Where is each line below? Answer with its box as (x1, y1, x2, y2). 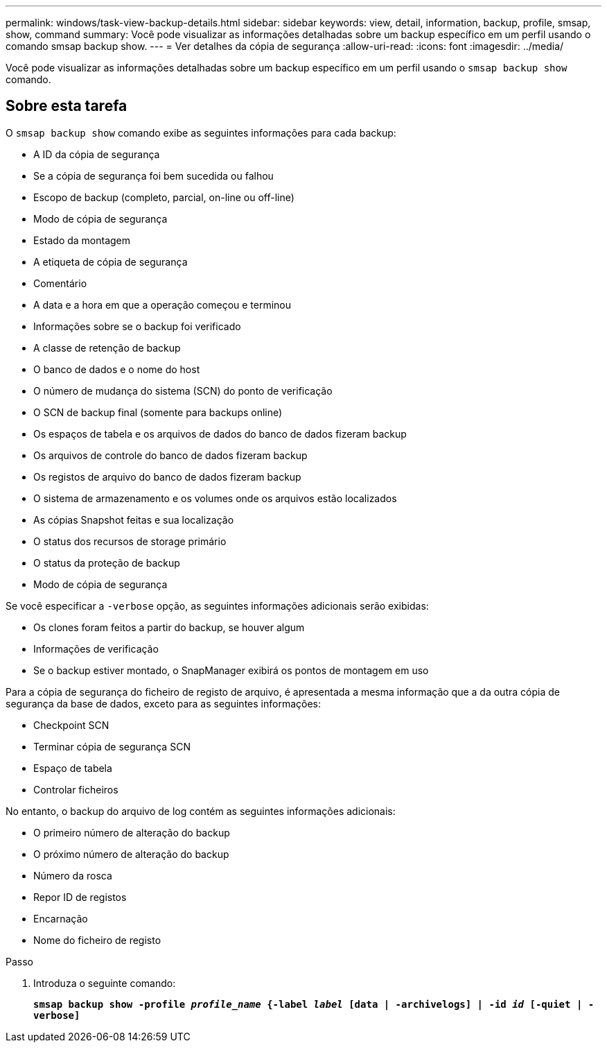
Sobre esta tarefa (6, 97, 127, 115)
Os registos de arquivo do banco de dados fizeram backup (33, 470, 301, 483)
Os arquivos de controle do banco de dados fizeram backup (33, 449, 308, 461)
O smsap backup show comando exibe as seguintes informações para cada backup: (6, 126, 396, 139)
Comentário (33, 277, 87, 289)
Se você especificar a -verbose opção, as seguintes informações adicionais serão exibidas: (6, 599, 429, 612)
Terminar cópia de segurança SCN (33, 740, 191, 753)
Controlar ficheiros (33, 783, 118, 796)
